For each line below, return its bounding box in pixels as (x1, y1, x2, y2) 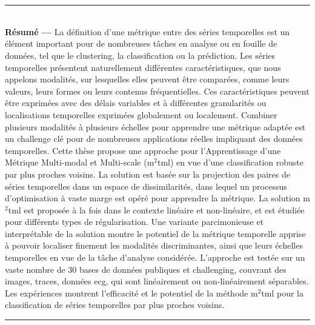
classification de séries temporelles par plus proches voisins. (5, 298, 225, 311)
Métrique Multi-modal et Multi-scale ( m (5, 156, 154, 169)
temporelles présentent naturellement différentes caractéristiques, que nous (5, 61, 281, 73)
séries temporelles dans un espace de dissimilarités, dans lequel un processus (5, 179, 287, 192)
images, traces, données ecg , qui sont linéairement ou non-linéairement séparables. (5, 275, 309, 287)
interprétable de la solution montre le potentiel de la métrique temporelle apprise (5, 227, 306, 240)
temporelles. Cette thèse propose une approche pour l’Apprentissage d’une (5, 144, 281, 156)
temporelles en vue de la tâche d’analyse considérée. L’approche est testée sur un (5, 251, 305, 264)
